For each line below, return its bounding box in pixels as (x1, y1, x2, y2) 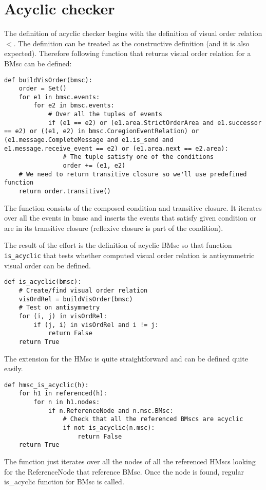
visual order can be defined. (4, 260, 91, 270)
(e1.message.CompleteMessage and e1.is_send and (4, 136, 174, 144)
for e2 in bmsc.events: (33, 102, 115, 110)
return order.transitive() (18, 188, 111, 195)
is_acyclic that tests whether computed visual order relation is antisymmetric (4, 250, 255, 261)
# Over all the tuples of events (48, 111, 162, 118)
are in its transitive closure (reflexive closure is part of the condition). (4, 222, 223, 233)
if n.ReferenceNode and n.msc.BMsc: (48, 407, 174, 414)
